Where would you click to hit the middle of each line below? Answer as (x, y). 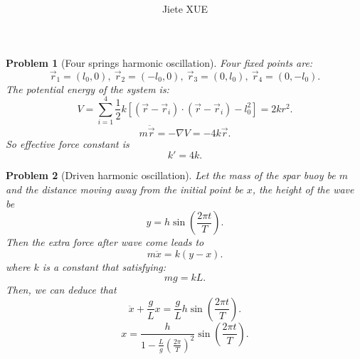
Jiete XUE (185, 9)
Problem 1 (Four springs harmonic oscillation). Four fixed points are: (159, 62)
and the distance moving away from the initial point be (125, 189)
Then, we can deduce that (61, 290)
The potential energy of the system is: (88, 89)
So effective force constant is (68, 143)
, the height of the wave (303, 189)
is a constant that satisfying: (104, 266)
